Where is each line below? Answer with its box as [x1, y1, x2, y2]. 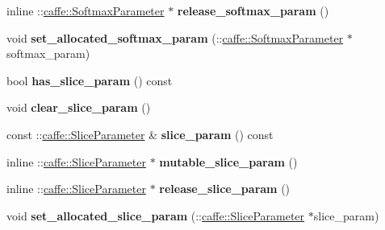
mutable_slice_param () [159, 153, 298, 170]
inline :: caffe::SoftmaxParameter [6, 2, 165, 18]
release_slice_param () [159, 180, 291, 197]
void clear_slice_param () [6, 99, 151, 116]
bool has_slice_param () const [6, 72, 173, 88]
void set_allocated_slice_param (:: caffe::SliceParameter [6, 207, 305, 224]
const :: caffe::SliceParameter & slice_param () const [6, 125, 274, 142]
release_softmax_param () [177, 2, 329, 18]
